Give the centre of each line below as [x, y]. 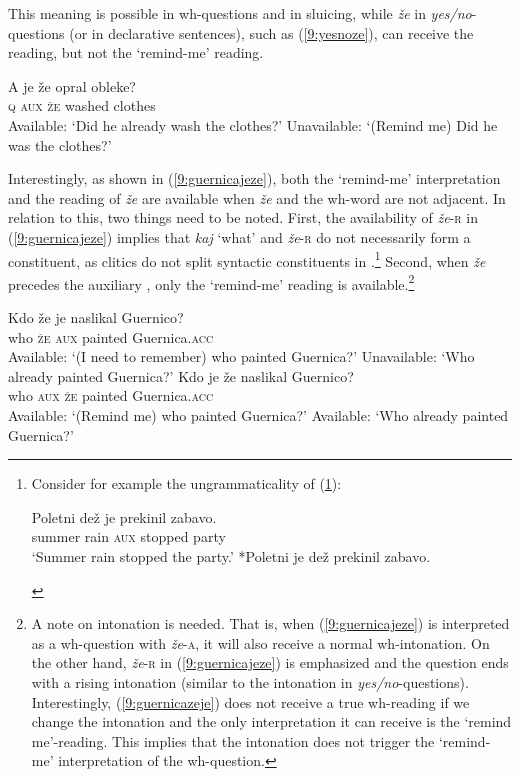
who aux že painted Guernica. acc [111, 395]
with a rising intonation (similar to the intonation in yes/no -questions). [250, 681]
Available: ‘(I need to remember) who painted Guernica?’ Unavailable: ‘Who [241, 356]
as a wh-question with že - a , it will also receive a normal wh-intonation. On [260, 642]
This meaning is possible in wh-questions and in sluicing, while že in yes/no [240, 13]
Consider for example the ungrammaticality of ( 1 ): [186, 483]
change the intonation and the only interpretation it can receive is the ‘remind [271, 721]
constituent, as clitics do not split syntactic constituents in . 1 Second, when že [247, 259]
